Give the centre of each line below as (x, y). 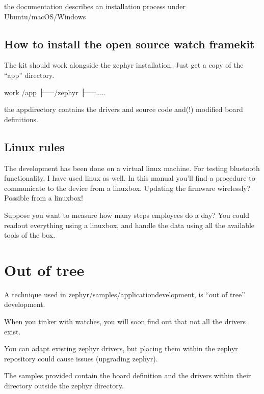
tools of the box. (30, 235)
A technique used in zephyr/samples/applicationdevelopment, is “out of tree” (125, 294)
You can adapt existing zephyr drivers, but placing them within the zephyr (121, 348)
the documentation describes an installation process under (95, 6)
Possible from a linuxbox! (44, 198)
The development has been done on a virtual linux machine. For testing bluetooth (132, 168)
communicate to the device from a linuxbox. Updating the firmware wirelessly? (127, 188)
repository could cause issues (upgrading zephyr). (81, 358)
